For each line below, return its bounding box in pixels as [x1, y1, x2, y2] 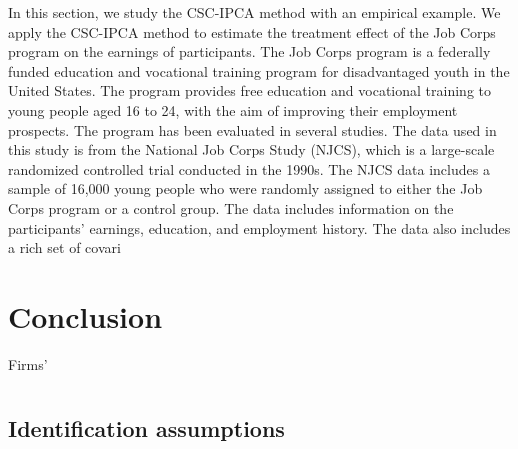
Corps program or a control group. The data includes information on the [8, 197, 454, 218]
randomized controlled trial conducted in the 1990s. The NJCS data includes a [8, 158, 490, 179]
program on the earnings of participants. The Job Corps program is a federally [8, 41, 491, 62]
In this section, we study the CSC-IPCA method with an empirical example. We [8, 2, 501, 22]
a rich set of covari [8, 237, 121, 258]
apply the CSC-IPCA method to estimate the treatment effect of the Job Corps [8, 21, 496, 42]
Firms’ [8, 353, 48, 374]
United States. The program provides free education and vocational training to [8, 80, 491, 101]
